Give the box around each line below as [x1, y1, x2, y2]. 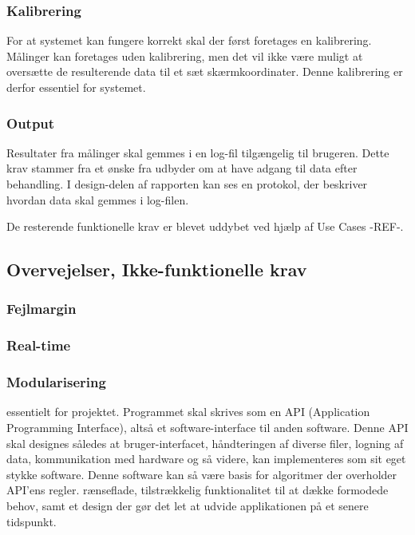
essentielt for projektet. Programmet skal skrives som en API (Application [6, 403, 370, 420]
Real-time [6, 335, 71, 355]
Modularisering [6, 372, 106, 392]
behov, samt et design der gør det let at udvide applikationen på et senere [6, 497, 369, 514]
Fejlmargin [6, 299, 77, 319]
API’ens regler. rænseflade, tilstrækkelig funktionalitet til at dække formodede [6, 481, 389, 498]
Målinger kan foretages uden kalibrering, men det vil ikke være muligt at [6, 47, 363, 64]
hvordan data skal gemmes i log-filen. [6, 191, 189, 208]
